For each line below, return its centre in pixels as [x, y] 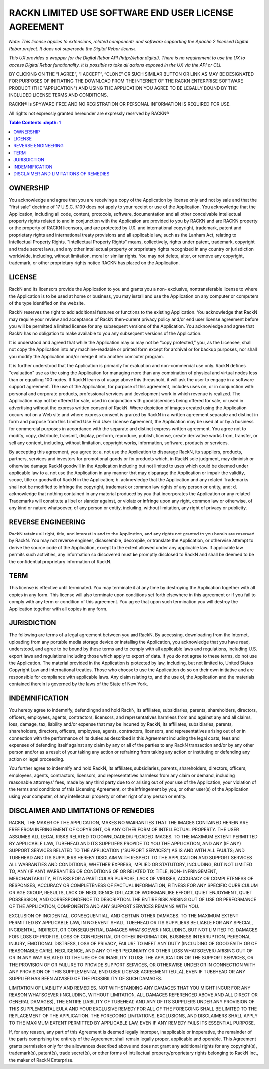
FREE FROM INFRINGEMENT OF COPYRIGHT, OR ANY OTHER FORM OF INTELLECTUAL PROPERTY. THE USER [124, 830]
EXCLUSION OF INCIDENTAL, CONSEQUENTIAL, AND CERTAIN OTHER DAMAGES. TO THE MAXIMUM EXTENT [124, 915]
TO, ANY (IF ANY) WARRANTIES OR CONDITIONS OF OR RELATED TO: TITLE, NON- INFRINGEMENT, [113, 871]
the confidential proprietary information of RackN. [60, 561]
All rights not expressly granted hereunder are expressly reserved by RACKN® [89, 113]
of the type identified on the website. [47, 303]
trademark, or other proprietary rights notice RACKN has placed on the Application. [95, 263]
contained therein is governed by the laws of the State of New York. [79, 684]
